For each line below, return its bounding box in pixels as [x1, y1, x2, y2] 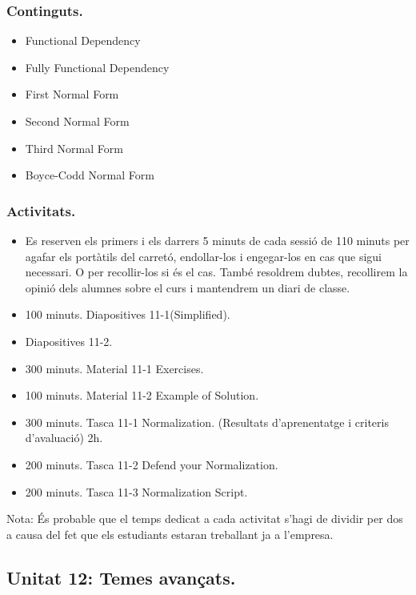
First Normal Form [25, 86, 119, 103]
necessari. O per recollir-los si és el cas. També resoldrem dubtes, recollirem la [25, 263, 408, 280]
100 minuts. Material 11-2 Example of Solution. [25, 387, 259, 404]
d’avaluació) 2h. [25, 429, 103, 446]
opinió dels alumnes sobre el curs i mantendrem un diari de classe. [25, 279, 350, 295]
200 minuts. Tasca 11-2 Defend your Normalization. [25, 456, 278, 472]
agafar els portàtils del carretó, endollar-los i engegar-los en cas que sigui [25, 247, 382, 264]
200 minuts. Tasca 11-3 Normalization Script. [25, 483, 248, 500]
